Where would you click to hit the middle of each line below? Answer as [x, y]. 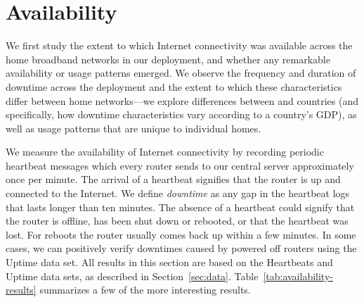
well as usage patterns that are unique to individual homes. [134, 128]
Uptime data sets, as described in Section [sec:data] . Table [132, 276]
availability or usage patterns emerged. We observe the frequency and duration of [181, 73]
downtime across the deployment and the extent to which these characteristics [174, 86]
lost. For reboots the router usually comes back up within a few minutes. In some [181, 234]
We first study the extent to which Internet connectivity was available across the [179, 45]
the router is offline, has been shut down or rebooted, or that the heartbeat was [177, 221]
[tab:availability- [298, 276]
